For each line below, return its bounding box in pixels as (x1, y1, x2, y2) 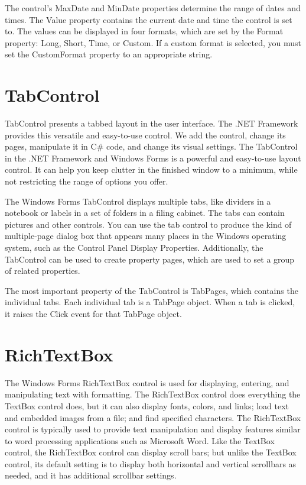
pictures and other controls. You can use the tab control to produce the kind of (5, 218, 292, 230)
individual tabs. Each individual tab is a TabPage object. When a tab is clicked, (5, 296, 295, 308)
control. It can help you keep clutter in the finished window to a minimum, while (5, 163, 298, 176)
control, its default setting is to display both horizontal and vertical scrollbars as (5, 457, 297, 470)
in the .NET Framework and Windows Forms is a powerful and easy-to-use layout (5, 151, 301, 164)
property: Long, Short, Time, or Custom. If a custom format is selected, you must (5, 36, 302, 48)
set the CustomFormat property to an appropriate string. (5, 48, 213, 60)
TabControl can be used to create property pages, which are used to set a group (5, 253, 295, 265)
